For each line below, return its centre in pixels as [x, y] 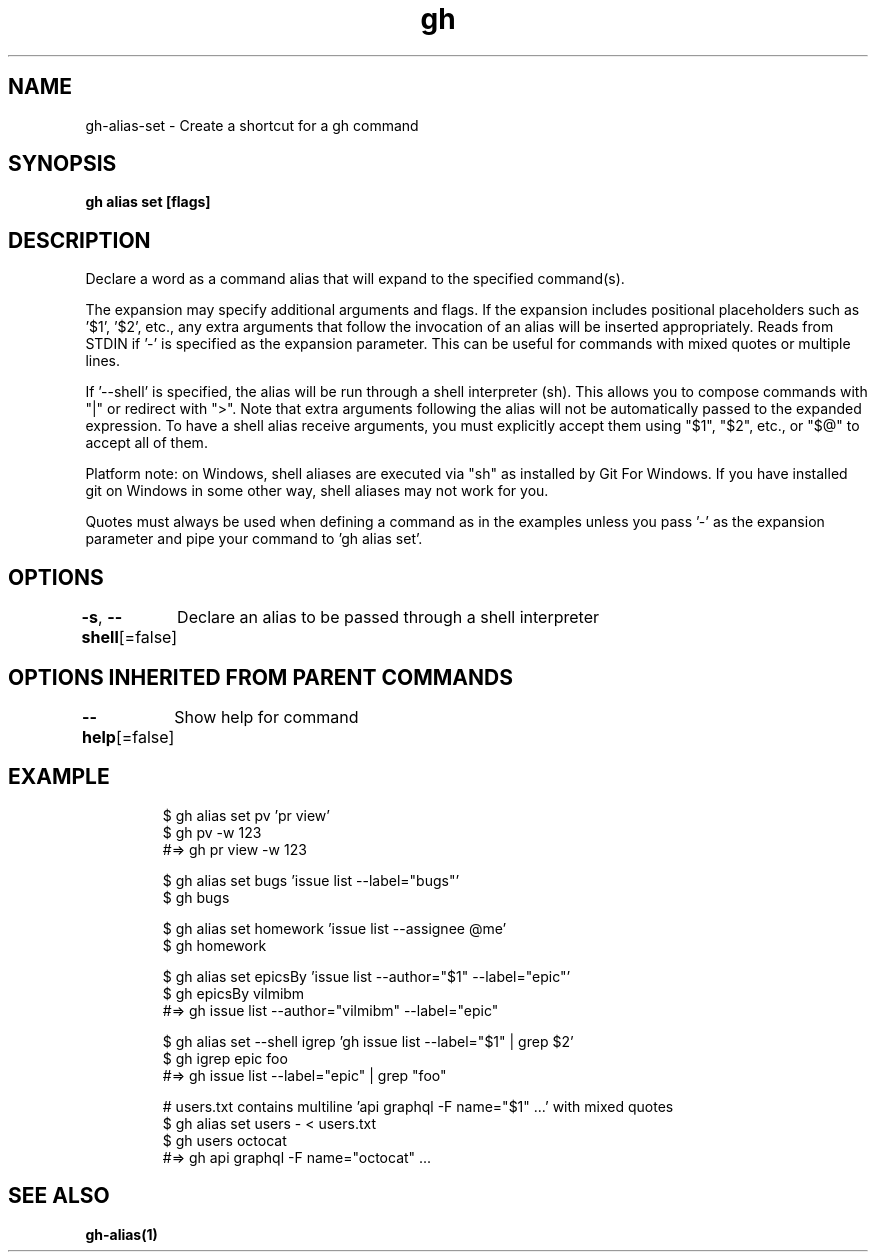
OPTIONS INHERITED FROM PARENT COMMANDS [260, 677]
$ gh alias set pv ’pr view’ [246, 815]
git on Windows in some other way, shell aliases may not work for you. [317, 491]
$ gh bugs [196, 897]
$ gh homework [214, 945]
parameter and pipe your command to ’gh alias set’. [254, 539]
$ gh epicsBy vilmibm [233, 993]
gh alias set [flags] [148, 202]
